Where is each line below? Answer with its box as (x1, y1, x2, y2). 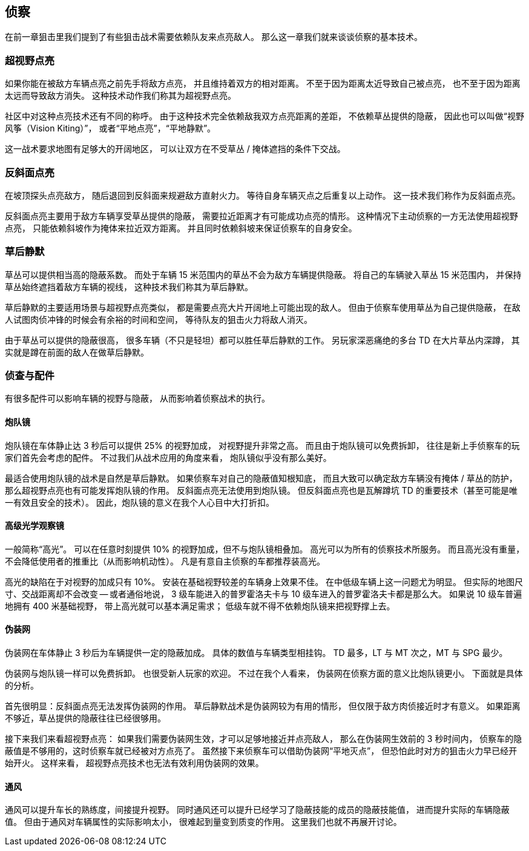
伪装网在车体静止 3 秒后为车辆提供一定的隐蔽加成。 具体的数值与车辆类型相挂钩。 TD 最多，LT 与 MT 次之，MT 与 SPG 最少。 (5, 647, 508, 658)
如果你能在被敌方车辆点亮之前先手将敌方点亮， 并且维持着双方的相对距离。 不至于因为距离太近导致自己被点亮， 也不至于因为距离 (5, 78, 521, 89)
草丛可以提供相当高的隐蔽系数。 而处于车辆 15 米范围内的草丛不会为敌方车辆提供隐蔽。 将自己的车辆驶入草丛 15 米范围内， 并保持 (5, 269, 522, 280)
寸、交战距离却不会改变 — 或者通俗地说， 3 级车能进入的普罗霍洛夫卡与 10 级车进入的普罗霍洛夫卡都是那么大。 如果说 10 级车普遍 (5, 588, 522, 599)
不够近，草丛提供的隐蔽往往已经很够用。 (5, 713, 166, 724)
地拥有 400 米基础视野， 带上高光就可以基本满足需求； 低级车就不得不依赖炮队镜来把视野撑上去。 (5, 600, 395, 611)
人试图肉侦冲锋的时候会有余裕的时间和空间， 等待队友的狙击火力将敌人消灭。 (5, 314, 312, 325)
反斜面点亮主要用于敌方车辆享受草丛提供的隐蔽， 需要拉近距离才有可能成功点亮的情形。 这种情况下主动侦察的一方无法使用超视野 (5, 210, 518, 221)
